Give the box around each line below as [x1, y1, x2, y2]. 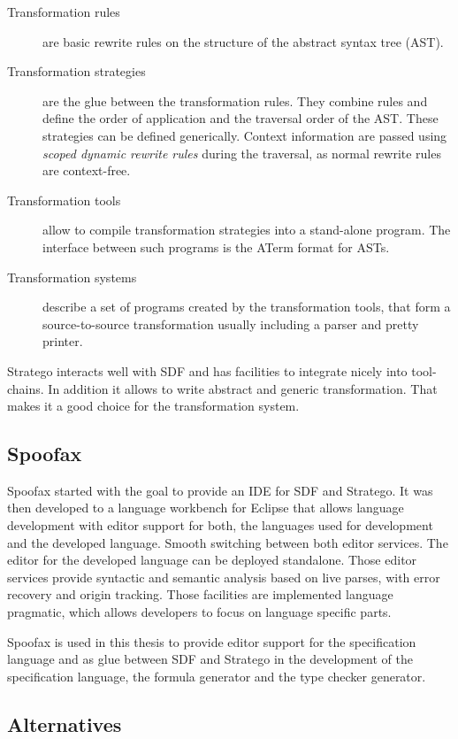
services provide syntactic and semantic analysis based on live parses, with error [7, 567, 440, 586]
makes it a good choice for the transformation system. [7, 396, 300, 415]
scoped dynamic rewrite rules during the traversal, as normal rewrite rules [42, 143, 441, 162]
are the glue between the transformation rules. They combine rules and [42, 91, 428, 110]
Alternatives [7, 710, 122, 737]
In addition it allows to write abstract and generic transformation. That [48, 379, 438, 397]
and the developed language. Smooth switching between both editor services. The [7, 533, 448, 551]
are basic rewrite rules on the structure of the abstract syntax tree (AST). [42, 32, 444, 50]
